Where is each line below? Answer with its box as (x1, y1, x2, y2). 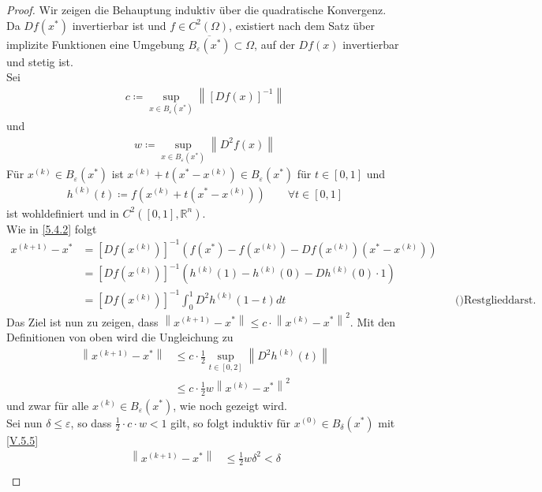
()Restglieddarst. (455, 294, 536, 306)
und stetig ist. (6, 53, 73, 69)
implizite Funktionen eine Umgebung (6, 35, 185, 52)
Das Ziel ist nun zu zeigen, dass (6, 313, 159, 330)
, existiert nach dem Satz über (229, 17, 375, 33)
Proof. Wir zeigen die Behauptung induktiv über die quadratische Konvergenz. (6, 2, 387, 17)
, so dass (70, 414, 112, 430)
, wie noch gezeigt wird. (173, 397, 287, 413)
